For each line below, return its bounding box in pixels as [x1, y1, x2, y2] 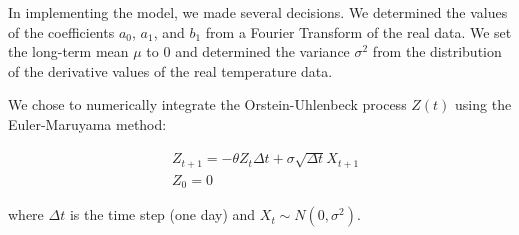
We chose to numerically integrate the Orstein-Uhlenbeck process [8, 94, 407, 115]
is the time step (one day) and [69, 204, 256, 225]
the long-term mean [8, 41, 129, 62]
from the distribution [372, 41, 502, 62]
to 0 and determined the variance [146, 41, 350, 62]
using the [455, 94, 512, 115]
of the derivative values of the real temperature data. [8, 60, 333, 81]
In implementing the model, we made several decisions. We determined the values [8, 2, 508, 22]
